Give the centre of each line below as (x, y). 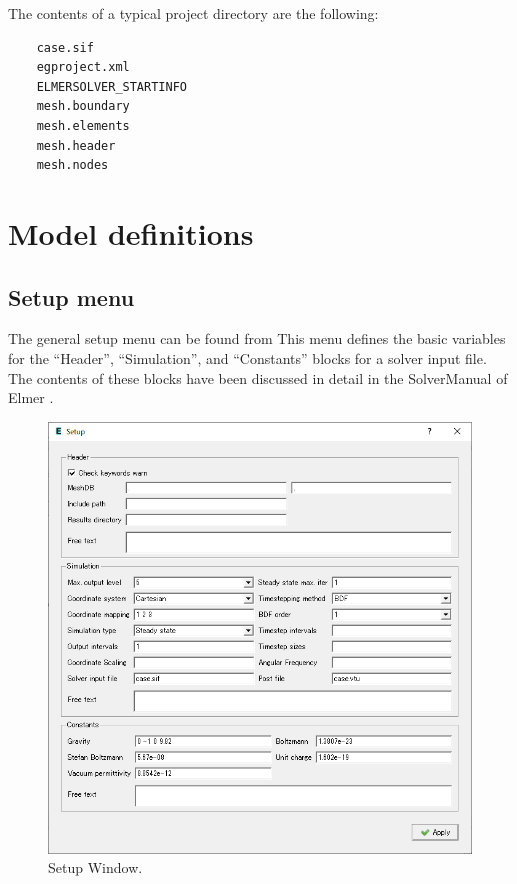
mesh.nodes (72, 165)
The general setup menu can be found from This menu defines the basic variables (257, 338)
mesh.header (76, 145)
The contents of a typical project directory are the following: (193, 13)
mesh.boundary (83, 106)
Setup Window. (95, 867)
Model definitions (131, 232)
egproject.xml (83, 67)
